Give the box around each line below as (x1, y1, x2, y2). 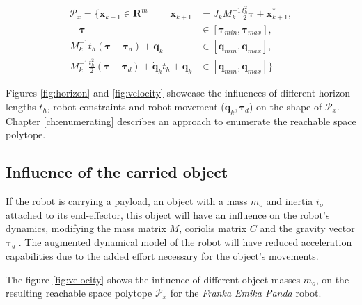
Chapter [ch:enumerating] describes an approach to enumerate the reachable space (6, 113, 356, 128)
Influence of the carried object (6, 161, 228, 183)
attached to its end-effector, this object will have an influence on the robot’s (6, 207, 330, 222)
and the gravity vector (260, 221, 355, 236)
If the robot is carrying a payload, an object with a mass (6, 193, 248, 208)
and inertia (266, 193, 313, 208)
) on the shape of (249, 99, 322, 113)
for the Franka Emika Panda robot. (170, 286, 322, 300)
